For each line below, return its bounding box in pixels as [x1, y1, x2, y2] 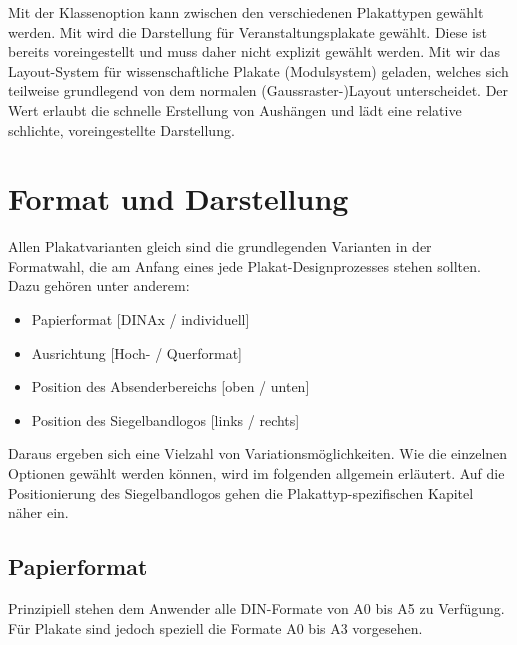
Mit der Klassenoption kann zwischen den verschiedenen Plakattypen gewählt [8, 2, 484, 22]
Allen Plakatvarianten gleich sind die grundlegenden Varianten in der [8, 236, 432, 257]
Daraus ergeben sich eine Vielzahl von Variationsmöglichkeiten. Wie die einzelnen [8, 443, 508, 464]
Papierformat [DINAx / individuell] [31, 309, 250, 330]
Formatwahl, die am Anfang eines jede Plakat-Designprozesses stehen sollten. [8, 255, 481, 276]
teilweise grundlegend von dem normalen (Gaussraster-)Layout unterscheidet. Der [8, 80, 509, 101]
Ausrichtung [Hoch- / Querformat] [31, 342, 243, 363]
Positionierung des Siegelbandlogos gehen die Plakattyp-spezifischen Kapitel [8, 482, 474, 503]
